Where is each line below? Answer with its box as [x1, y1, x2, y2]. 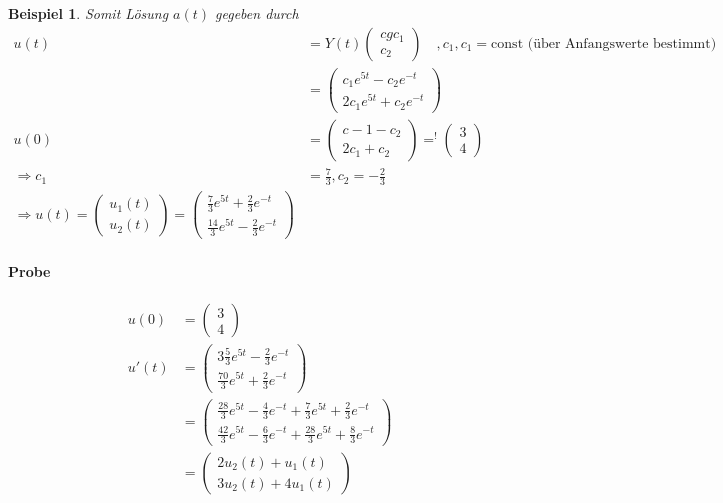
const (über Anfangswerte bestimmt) [491, 36, 717, 51]
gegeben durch [215, 3, 299, 23]
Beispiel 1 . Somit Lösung [8, 3, 169, 23]
